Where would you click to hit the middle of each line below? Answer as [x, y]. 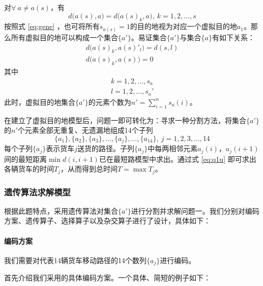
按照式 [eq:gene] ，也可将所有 [52, 26]
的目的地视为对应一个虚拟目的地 [183, 26]
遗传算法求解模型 [37, 192]
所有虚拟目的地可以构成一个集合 [64, 37]
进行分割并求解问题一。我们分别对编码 [195, 210]
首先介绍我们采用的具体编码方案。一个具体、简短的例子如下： [107, 278]
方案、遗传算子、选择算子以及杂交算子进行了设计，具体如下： [107, 221]
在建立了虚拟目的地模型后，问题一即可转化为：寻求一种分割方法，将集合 [125, 120]
